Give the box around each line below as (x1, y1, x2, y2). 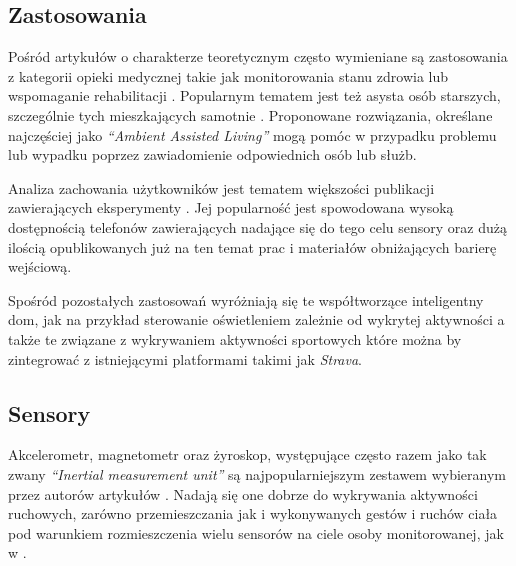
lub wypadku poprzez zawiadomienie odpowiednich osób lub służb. (8, 144, 417, 165)
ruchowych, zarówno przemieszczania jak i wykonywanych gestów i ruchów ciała (8, 503, 498, 524)
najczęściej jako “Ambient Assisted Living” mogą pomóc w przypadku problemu (8, 124, 497, 145)
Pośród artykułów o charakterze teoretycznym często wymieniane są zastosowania (8, 46, 508, 67)
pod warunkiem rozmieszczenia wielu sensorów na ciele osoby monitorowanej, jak (8, 522, 504, 543)
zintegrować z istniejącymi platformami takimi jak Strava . (8, 348, 363, 369)
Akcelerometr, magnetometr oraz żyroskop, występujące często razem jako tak (8, 444, 487, 465)
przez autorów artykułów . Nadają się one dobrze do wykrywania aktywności (8, 483, 478, 504)
